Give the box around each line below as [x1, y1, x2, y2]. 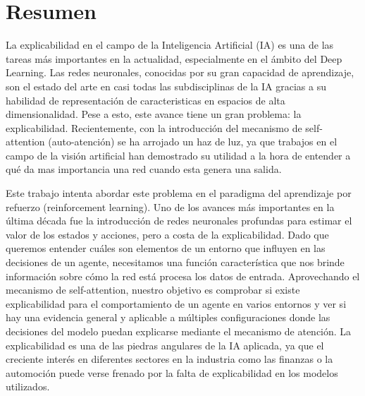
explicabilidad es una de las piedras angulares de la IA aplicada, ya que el [6, 337, 324, 352]
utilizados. [6, 379, 50, 394]
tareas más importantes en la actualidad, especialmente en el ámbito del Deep [6, 51, 342, 66]
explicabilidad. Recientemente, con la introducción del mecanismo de [6, 120, 302, 135]
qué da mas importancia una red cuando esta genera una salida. [6, 162, 282, 176]
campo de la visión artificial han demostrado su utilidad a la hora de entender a [6, 148, 351, 162]
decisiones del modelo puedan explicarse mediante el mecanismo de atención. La [6, 324, 352, 338]
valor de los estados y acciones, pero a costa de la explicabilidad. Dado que [6, 227, 329, 241]
